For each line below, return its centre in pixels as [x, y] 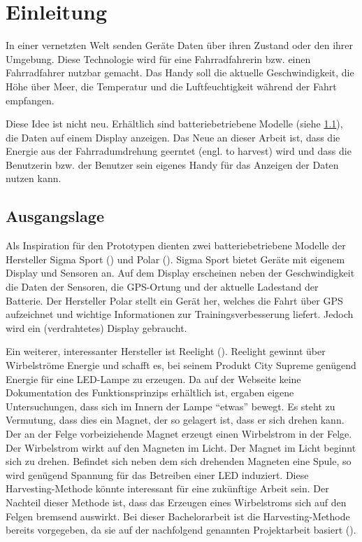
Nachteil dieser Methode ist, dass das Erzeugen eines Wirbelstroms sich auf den [176, 502]
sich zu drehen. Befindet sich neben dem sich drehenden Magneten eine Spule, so [179, 461]
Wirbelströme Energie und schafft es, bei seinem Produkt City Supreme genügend [181, 365]
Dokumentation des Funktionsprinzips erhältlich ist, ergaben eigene [150, 392]
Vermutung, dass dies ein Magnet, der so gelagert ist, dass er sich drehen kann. [175, 420]
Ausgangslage [55, 216]
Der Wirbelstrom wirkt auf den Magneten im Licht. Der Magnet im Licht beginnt [181, 447]
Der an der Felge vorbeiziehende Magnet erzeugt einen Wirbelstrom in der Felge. [179, 433]
